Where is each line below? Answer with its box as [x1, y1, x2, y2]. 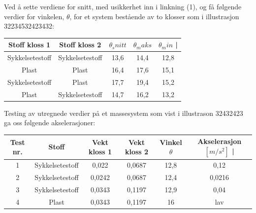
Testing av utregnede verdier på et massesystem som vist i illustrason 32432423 [4, 107, 243, 118]
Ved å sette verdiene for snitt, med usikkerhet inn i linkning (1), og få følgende [4, 1, 242, 11]
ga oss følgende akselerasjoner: [4, 117, 96, 128]
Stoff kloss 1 [8, 39, 51, 50]
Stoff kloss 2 [59, 39, 101, 50]
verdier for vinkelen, [4, 11, 64, 21]
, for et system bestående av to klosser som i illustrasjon [69, 11, 239, 21]
